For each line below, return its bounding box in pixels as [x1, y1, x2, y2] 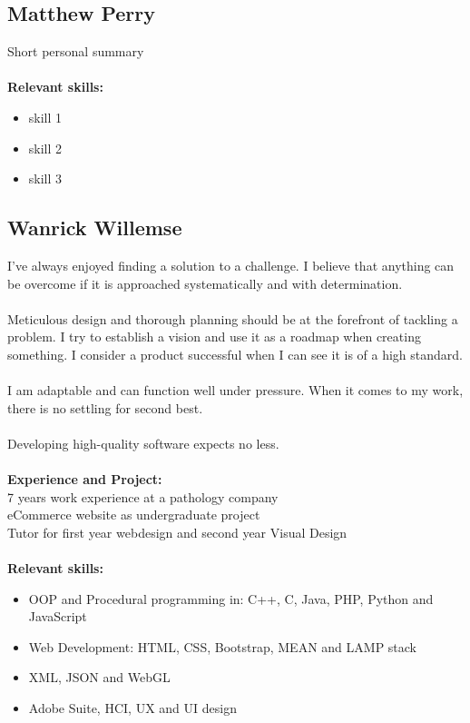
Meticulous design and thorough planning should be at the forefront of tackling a [7, 309, 458, 328]
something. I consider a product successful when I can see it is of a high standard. [7, 344, 463, 363]
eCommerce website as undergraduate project [7, 505, 260, 524]
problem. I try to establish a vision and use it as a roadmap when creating [7, 327, 421, 346]
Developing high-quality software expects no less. [7, 433, 279, 452]
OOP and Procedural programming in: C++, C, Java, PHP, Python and [28, 589, 434, 608]
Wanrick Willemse [7, 213, 182, 242]
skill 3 [28, 169, 63, 188]
